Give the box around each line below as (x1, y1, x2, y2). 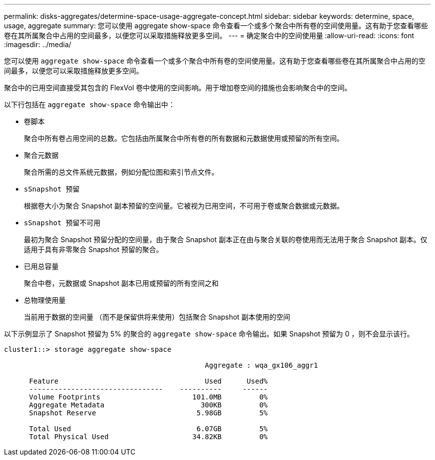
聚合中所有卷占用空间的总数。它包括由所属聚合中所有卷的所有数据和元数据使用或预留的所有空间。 (24, 134, 344, 142)
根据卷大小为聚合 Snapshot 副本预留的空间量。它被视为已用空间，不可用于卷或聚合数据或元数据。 (24, 201, 344, 210)
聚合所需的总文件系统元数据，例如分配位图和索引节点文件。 (24, 168, 218, 176)
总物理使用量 (24, 296, 66, 304)
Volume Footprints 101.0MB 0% (29, 393, 268, 401)
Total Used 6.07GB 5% (29, 425, 268, 433)
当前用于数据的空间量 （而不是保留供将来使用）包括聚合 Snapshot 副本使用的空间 (24, 313, 290, 321)
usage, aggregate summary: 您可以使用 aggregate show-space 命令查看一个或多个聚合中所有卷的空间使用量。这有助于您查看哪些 (4, 21, 428, 30)
